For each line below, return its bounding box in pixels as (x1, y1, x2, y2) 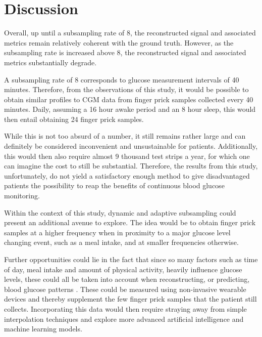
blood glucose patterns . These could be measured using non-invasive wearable (4, 283, 246, 294)
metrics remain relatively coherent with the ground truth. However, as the (4, 37, 234, 48)
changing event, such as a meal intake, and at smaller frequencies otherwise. (4, 237, 239, 247)
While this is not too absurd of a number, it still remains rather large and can (4, 131, 246, 141)
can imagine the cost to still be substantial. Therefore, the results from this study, (4, 160, 258, 171)
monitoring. (4, 190, 40, 201)
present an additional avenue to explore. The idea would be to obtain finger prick (4, 217, 256, 228)
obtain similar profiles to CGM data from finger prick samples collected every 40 (4, 94, 253, 104)
